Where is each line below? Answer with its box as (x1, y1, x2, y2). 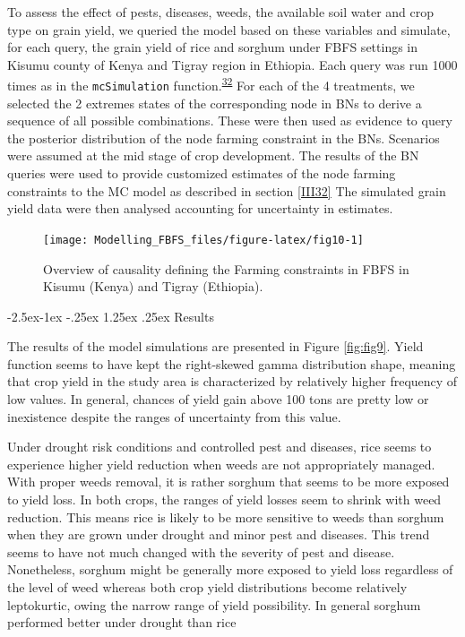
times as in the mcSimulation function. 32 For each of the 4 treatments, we (7, 73, 415, 95)
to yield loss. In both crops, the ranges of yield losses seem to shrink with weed (7, 490, 442, 509)
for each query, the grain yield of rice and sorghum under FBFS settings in (7, 38, 418, 56)
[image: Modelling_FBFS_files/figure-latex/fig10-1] (43, 233, 364, 246)
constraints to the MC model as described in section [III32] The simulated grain (7, 181, 446, 200)
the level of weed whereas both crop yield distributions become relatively (7, 578, 408, 596)
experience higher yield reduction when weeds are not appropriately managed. (7, 454, 435, 473)
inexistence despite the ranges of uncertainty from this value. (7, 407, 341, 426)
